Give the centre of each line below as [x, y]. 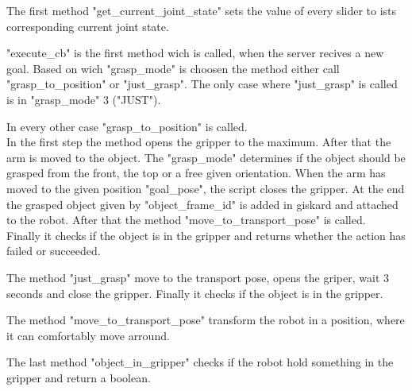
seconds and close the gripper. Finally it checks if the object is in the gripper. [195, 293]
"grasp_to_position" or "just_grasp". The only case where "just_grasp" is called [202, 84]
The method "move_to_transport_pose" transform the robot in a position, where [206, 320]
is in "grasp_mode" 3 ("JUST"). [84, 99]
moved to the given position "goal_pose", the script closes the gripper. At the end [206, 188]
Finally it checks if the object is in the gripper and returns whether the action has [206, 235]
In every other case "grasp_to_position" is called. [127, 126]
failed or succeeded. [54, 251]
